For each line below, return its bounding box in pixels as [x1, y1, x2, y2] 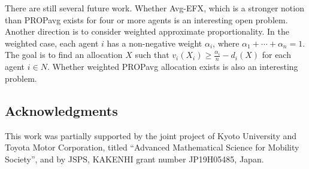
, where [213, 36, 240, 49]
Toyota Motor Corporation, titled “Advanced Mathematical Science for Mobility [5, 141, 299, 153]
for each [262, 48, 291, 61]
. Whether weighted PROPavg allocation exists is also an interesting [47, 60, 298, 73]
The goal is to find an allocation [5, 48, 123, 61]
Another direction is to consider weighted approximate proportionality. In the [5, 25, 289, 38]
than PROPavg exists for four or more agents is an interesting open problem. [5, 13, 288, 26]
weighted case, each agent [5, 36, 99, 49]
